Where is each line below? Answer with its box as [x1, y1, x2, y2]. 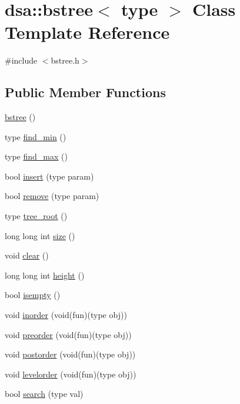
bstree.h [51, 54, 79, 67]
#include [5, 54, 38, 67]
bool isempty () [5, 289, 61, 301]
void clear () [5, 249, 49, 261]
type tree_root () [5, 210, 68, 222]
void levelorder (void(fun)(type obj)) [5, 367, 136, 380]
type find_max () [5, 150, 68, 163]
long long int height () [5, 269, 85, 281]
